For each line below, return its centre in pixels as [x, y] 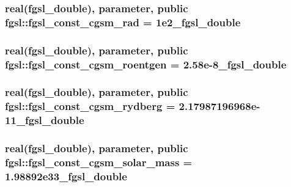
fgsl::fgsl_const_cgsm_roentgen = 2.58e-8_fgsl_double [146, 64]
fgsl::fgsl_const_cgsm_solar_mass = [99, 162]
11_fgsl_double [45, 120]
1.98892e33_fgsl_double [66, 176]
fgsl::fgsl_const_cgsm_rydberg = [90, 106]
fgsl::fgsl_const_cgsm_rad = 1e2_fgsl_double [123, 22]
